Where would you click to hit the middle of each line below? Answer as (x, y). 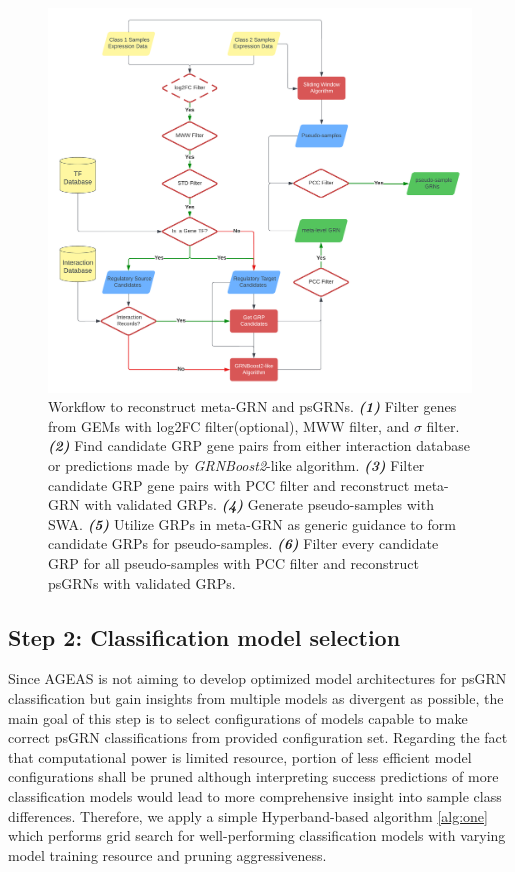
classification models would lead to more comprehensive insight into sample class (255, 795)
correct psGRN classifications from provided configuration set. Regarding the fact (258, 737)
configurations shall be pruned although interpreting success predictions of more (253, 776)
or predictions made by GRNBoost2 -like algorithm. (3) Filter (236, 465)
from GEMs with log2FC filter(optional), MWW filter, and (229, 425)
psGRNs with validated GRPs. (142, 582)
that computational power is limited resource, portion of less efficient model (240, 756)
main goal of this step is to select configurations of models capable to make (238, 717)
